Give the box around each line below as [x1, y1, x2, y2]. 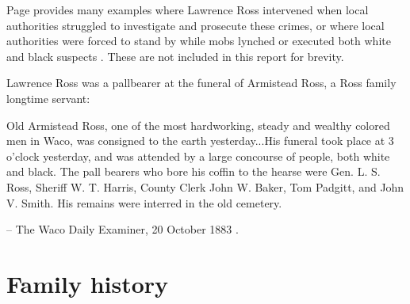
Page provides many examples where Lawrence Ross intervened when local [6, 2, 369, 17]
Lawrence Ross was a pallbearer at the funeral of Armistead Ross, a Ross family [6, 74, 397, 91]
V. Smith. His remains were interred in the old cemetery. [6, 194, 282, 211]
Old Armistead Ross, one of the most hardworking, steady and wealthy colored [6, 116, 390, 133]
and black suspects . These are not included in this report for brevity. [6, 47, 344, 64]
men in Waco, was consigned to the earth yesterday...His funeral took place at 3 [6, 132, 394, 149]
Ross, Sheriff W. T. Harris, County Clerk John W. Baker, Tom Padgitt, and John [6, 178, 404, 195]
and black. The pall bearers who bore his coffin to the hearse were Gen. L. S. [6, 163, 381, 180]
